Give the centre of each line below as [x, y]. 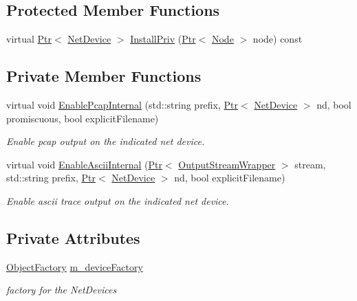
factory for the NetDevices [62, 290]
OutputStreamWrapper [227, 164]
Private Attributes [73, 237]
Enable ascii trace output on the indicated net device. [118, 200]
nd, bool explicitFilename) [230, 178]
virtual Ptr [29, 39]
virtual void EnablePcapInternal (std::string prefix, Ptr [122, 104]
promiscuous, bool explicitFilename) [83, 118]
